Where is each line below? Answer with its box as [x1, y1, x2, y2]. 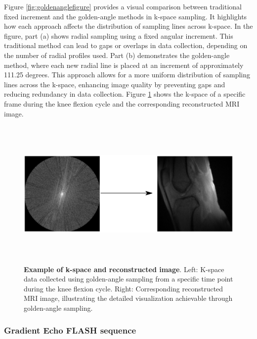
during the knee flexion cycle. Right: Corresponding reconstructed [24, 283, 223, 293]
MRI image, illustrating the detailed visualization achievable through [24, 293, 233, 303]
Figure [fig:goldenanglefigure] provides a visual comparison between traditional [4, 1, 242, 11]
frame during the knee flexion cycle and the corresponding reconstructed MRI [4, 98, 240, 109]
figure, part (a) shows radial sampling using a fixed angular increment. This [4, 30, 233, 41]
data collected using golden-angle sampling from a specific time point [24, 274, 233, 284]
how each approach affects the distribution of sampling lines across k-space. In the [4, 21, 253, 31]
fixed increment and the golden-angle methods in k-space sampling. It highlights [4, 11, 247, 21]
